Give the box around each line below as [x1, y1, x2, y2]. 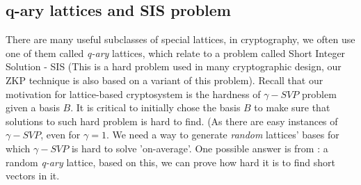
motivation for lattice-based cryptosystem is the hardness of [6, 86, 261, 101]
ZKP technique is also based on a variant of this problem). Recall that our [6, 72, 323, 87]
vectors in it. [6, 168, 60, 183]
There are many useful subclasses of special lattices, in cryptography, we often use [6, 32, 355, 47]
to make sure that [254, 100, 330, 115]
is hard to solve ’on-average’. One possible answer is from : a [71, 140, 328, 155]
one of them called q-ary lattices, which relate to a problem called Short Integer [6, 45, 346, 60]
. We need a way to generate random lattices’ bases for [106, 127, 339, 142]
